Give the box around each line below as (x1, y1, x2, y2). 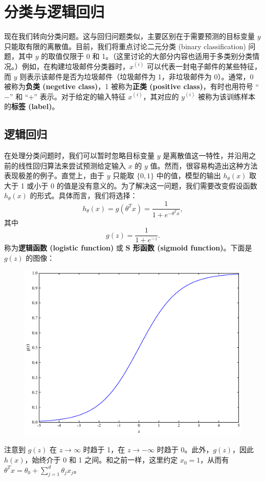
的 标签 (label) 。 (4, 101, 59, 112)
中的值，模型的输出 (156, 170, 221, 181)
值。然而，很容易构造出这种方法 (150, 160, 258, 171)
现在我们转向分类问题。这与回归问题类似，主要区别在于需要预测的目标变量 (4, 31, 255, 41)
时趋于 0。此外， (157, 444, 213, 455)
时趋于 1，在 (83, 444, 125, 455)
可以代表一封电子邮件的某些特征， (146, 60, 261, 71)
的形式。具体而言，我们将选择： (30, 190, 138, 201)
